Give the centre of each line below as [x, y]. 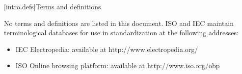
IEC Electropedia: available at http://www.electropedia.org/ [107, 49]
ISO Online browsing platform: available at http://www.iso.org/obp [118, 65]
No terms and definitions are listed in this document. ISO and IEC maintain [119, 23]
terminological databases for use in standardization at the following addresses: [121, 33]
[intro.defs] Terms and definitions [53, 6]
